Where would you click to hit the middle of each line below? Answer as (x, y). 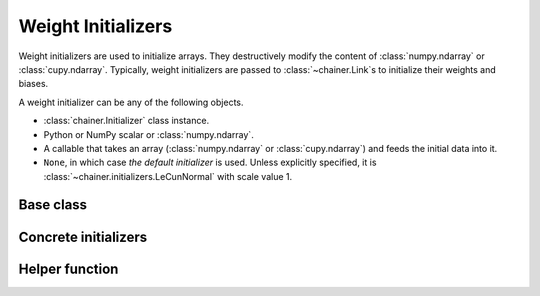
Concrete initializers (83, 236)
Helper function (68, 268)
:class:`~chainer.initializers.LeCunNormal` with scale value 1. (168, 176)
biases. (33, 84)
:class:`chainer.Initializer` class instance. (126, 121)
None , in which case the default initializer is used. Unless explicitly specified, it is (210, 162)
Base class (53, 205)
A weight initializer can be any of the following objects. (131, 102)
